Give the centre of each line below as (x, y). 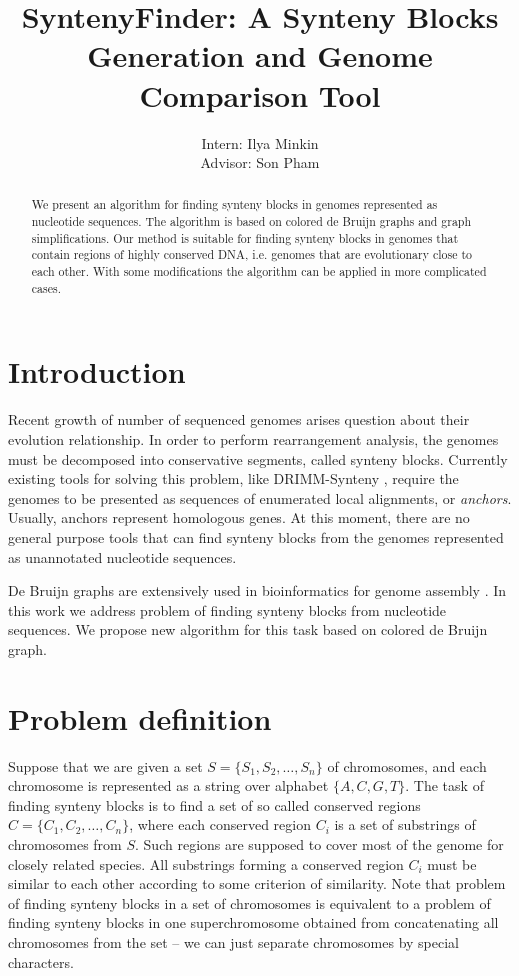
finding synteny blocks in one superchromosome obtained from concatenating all (253, 922)
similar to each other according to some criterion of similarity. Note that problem (257, 883)
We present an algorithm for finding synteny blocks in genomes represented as (234, 204)
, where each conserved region (220, 824)
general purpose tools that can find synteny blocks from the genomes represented (256, 536)
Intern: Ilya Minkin (260, 142)
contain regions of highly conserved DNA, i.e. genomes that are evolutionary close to (251, 254)
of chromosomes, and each (407, 765)
